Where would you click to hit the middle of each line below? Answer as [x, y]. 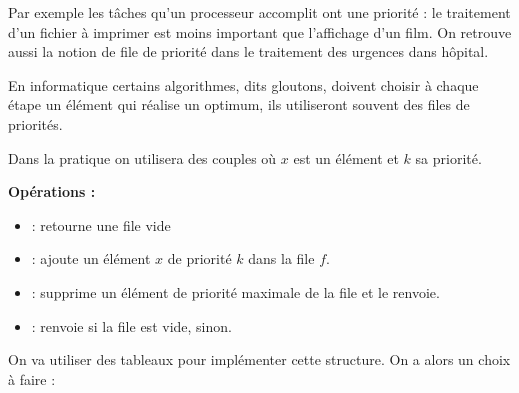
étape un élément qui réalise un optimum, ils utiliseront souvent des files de [239, 104]
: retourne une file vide [101, 224]
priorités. [35, 123]
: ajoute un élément [91, 258]
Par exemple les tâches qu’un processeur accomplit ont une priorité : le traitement [259, 12]
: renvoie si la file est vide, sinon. [131, 325]
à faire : [32, 378]
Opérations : [52, 191]
